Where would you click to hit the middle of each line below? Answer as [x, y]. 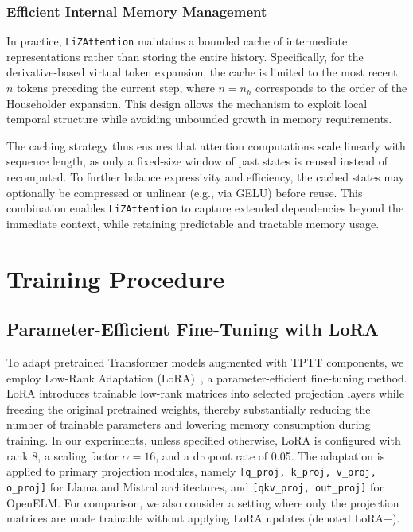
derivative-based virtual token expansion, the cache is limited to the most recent [202, 72]
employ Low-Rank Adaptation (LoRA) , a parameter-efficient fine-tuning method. [207, 377]
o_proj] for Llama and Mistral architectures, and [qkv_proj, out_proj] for [195, 486]
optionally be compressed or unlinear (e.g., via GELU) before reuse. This [185, 192]
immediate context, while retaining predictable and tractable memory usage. [193, 223]
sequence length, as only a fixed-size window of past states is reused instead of [197, 161]
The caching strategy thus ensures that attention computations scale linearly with [206, 145]
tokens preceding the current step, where [116, 88]
